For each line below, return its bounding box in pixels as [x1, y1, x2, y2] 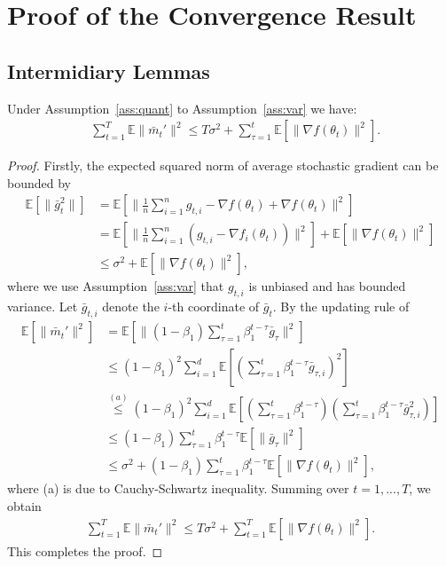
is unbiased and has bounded [248, 277, 406, 295]
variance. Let [7, 297, 78, 316]
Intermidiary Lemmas [7, 57, 210, 84]
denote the [102, 297, 160, 316]
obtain [7, 497, 42, 515]
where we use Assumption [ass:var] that [7, 277, 224, 295]
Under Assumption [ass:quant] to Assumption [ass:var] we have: [7, 98, 357, 117]
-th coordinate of [168, 297, 260, 316]
